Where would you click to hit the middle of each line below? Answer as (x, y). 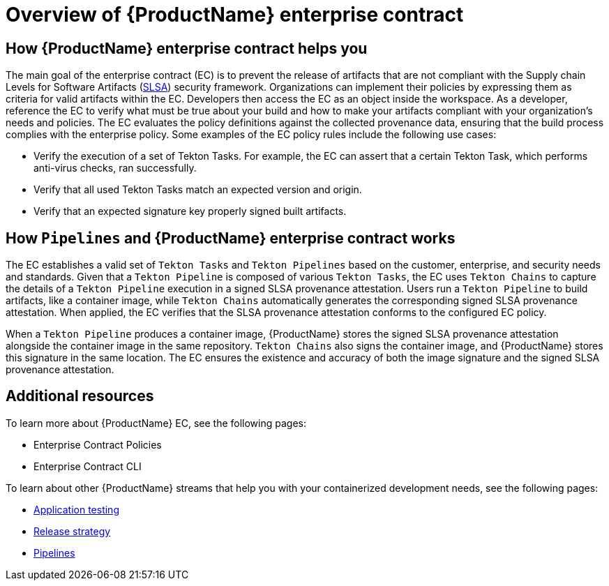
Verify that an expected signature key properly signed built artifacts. (190, 211)
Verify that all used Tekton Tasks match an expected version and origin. (198, 190)
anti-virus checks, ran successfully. (115, 168)
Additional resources (80, 396)
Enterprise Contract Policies (98, 444)
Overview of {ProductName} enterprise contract (235, 15)
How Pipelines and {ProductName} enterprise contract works (231, 238)
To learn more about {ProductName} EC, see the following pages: (156, 423)
